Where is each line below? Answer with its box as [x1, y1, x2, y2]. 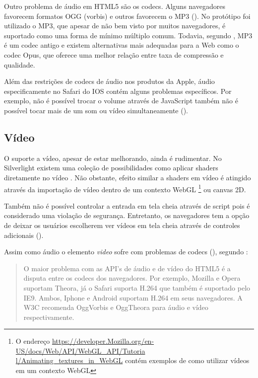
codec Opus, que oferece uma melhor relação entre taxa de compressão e [4, 49, 224, 60]
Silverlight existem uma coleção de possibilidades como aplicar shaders [4, 162, 218, 173]
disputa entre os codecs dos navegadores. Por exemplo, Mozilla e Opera [23, 273, 241, 283]
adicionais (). [4, 229, 44, 240]
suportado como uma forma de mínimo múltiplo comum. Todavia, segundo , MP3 [4, 30, 253, 40]
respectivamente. [23, 311, 74, 322]
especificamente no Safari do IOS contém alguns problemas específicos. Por [4, 85, 232, 96]
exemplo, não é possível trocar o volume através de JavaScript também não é [4, 95, 238, 106]
